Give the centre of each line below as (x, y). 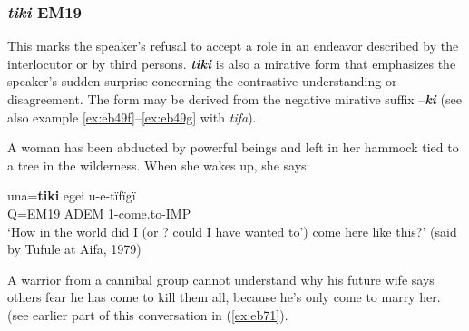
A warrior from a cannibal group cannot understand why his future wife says (221, 279)
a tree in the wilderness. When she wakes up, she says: (159, 165)
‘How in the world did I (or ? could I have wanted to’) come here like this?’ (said (232, 231)
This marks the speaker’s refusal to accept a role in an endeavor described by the (233, 46)
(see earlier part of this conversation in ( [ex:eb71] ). (148, 314)
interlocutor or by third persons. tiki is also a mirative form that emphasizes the (232, 63)
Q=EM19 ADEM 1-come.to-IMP (99, 213)
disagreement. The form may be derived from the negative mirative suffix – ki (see (234, 99)
